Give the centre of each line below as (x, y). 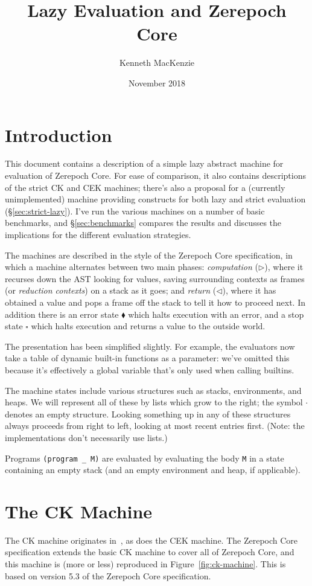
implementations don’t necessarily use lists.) (86, 437)
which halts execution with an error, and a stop (216, 314)
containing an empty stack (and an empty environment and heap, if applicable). (153, 470)
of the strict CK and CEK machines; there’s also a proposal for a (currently (145, 187)
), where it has (249, 290)
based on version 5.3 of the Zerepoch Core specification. (108, 575)
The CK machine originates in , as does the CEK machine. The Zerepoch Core (151, 540)
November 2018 (157, 82)
